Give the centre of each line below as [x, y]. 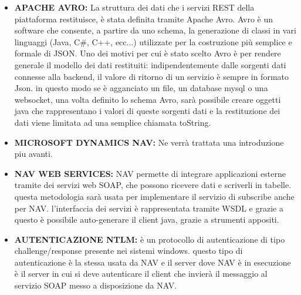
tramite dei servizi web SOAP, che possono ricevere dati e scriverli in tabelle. [153, 185]
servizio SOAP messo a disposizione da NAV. [96, 285]
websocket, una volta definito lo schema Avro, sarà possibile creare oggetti [148, 99]
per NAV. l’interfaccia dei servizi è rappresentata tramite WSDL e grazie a [149, 208]
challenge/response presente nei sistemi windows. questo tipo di [128, 251]
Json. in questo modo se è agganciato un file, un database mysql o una [141, 88]
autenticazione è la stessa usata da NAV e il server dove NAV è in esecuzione [153, 262]
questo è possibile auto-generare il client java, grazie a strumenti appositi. [147, 219]
